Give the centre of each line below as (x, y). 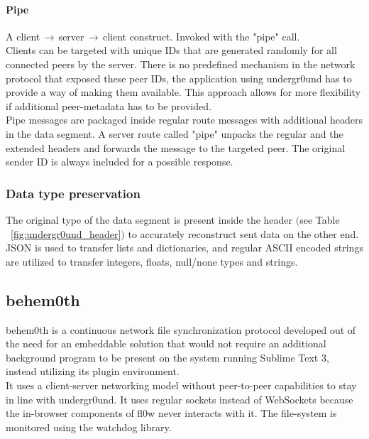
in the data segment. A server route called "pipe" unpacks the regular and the (175, 133)
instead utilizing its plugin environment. (93, 371)
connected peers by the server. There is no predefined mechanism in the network (181, 64)
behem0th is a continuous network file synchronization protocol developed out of (181, 329)
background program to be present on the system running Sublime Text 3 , (167, 357)
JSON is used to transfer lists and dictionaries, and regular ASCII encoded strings (184, 248)
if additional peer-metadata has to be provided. (109, 105)
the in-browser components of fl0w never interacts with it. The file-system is (171, 413)
